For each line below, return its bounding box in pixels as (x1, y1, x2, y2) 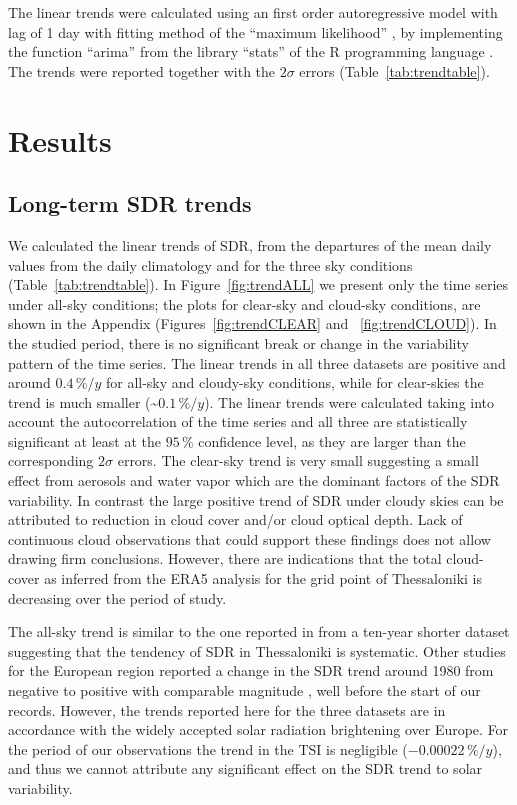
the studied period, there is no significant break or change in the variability (8, 332, 469, 353)
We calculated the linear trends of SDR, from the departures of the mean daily (8, 234, 492, 255)
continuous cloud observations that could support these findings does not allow (8, 528, 491, 549)
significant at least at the (8, 430, 161, 451)
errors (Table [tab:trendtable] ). (299, 60, 490, 81)
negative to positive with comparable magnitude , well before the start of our (8, 680, 481, 701)
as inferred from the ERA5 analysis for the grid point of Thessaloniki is (44, 568, 482, 589)
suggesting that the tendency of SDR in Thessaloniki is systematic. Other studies (8, 640, 506, 661)
